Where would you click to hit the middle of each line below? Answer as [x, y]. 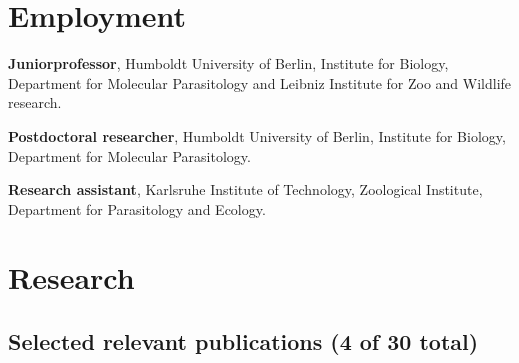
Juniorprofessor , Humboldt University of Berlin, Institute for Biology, [228, 63]
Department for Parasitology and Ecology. [137, 208]
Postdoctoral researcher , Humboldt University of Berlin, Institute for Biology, [257, 135]
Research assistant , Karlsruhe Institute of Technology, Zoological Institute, [245, 189]
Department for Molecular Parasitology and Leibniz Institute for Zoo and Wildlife [260, 82]
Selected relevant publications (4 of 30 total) [243, 341]
